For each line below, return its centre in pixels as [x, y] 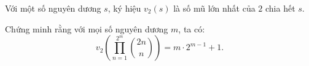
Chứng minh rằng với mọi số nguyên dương [87, 28]
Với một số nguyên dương [53, 8]
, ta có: [192, 28]
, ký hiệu [124, 8]
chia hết [280, 8]
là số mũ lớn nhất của [214, 8]
